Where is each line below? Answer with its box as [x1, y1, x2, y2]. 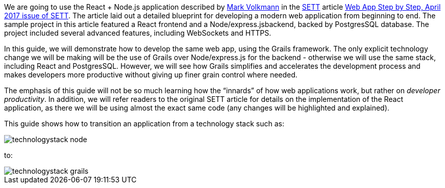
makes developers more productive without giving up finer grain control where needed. [4, 70, 298, 79]
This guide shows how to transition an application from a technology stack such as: [4, 119, 284, 128]
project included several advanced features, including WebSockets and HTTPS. [4, 29, 271, 37]
